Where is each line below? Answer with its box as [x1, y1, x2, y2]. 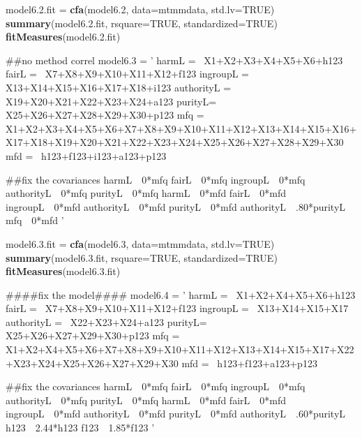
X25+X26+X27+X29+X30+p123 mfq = [6, 328, 180, 343]
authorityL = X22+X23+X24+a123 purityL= [6, 314, 207, 329]
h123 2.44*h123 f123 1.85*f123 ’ [6, 420, 155, 435]
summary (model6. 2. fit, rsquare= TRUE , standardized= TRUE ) [6, 15, 278, 30]
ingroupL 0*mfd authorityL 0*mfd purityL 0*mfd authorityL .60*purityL [6, 406, 346, 421]
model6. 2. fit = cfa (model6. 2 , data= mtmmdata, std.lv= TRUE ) [6, 2, 275, 16]
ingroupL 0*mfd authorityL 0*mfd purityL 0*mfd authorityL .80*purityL [6, 199, 346, 214]
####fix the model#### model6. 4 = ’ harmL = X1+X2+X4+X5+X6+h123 [6, 287, 356, 302]
